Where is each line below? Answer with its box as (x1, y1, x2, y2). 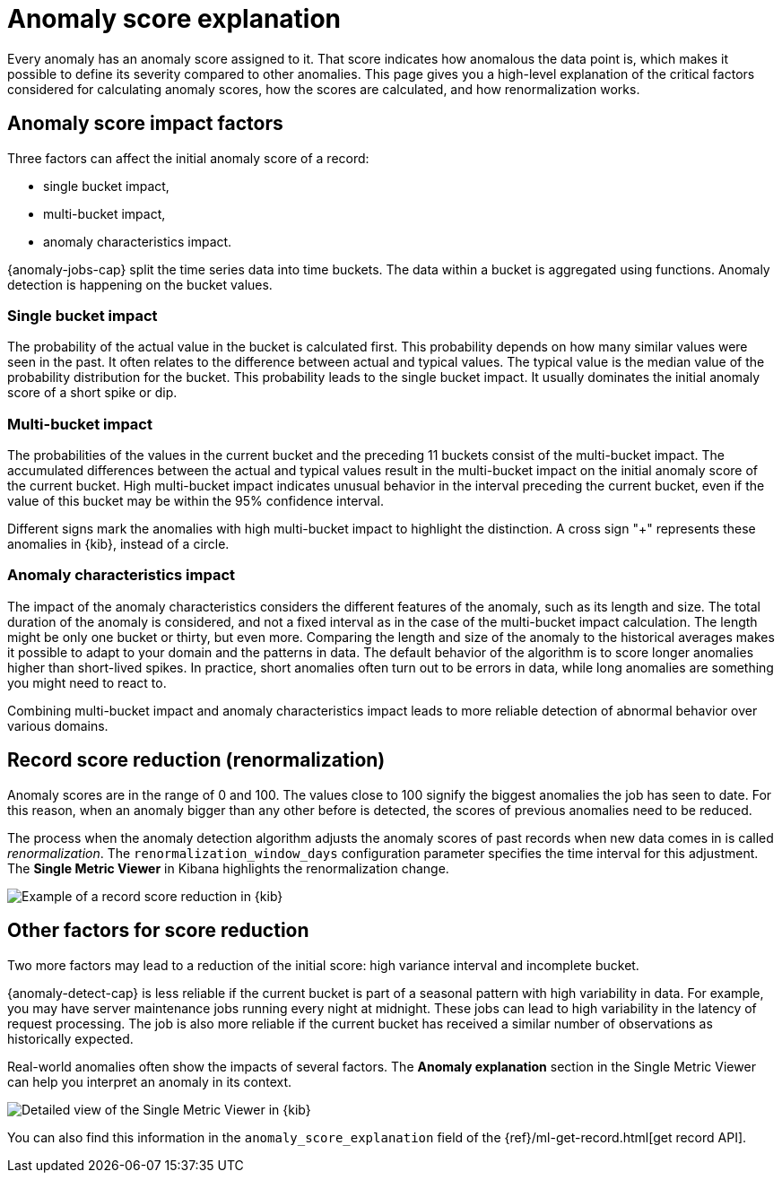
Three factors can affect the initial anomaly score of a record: (7, 150, 369, 166)
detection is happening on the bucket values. (7, 276, 273, 292)
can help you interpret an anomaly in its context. (7, 1073, 292, 1089)
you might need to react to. (7, 674, 167, 690)
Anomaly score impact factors (7, 112, 283, 135)
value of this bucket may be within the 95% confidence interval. (7, 493, 384, 509)
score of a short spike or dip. (7, 385, 178, 401)
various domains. (7, 717, 109, 733)
